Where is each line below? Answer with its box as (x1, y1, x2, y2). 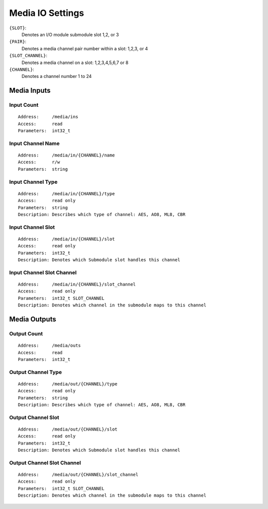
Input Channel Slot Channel (9, 269, 77, 276)
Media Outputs (9, 315, 57, 323)
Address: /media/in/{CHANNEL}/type (18, 191, 115, 196)
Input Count (9, 102, 39, 109)
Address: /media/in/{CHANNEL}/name (18, 152, 115, 158)
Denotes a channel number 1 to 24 (21, 73, 92, 79)
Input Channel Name (9, 140, 60, 146)
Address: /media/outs (18, 343, 81, 349)
